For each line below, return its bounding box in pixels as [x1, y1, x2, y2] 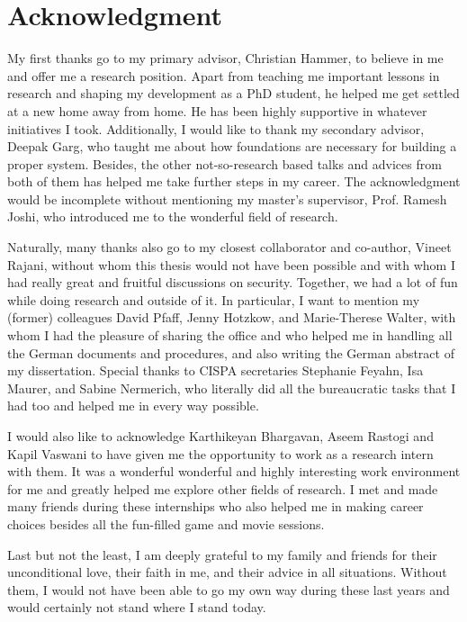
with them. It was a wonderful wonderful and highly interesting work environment [7, 462, 461, 481]
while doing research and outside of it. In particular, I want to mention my [7, 290, 420, 309]
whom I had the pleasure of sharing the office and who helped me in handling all [7, 326, 453, 345]
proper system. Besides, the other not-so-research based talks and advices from [7, 154, 442, 173]
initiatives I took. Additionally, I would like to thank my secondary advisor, [7, 119, 425, 138]
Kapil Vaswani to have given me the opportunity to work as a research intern [7, 444, 434, 463]
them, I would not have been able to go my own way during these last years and [7, 580, 450, 599]
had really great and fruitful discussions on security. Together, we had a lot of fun [7, 273, 458, 292]
